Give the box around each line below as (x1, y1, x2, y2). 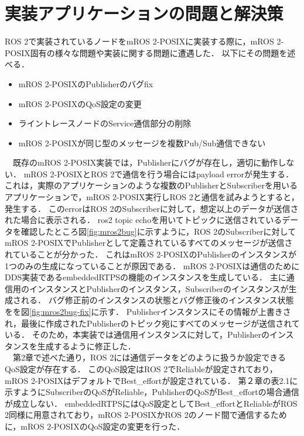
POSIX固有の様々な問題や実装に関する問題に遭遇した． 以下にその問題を (5, 46, 288, 59)
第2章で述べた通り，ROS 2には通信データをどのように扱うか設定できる (12, 351, 286, 363)
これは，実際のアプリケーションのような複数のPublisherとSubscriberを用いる (5, 179, 298, 191)
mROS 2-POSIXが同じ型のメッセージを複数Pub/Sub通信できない (18, 136, 266, 149)
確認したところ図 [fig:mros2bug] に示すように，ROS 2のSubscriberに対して (21, 225, 296, 237)
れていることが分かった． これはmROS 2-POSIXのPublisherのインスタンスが (5, 248, 296, 260)
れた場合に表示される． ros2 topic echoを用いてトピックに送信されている (5, 214, 282, 226)
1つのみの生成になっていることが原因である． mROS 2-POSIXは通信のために (5, 259, 300, 272)
